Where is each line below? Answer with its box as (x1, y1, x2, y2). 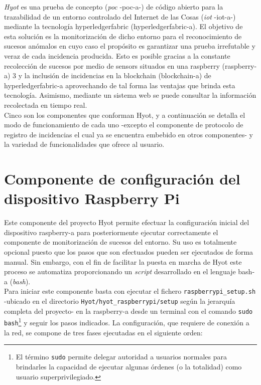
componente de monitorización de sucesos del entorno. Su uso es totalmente (4, 237, 237, 247)
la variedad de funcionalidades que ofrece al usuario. (4, 139, 165, 149)
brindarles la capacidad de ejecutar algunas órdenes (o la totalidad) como (16, 361, 242, 371)
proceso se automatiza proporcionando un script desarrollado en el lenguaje (4, 266, 236, 277)
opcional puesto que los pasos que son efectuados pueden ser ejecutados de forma (4, 247, 253, 257)
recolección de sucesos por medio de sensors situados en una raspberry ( (4, 60, 225, 71)
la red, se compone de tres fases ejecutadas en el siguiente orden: (4, 327, 203, 337)
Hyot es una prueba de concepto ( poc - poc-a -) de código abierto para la (4, 2, 223, 12)
